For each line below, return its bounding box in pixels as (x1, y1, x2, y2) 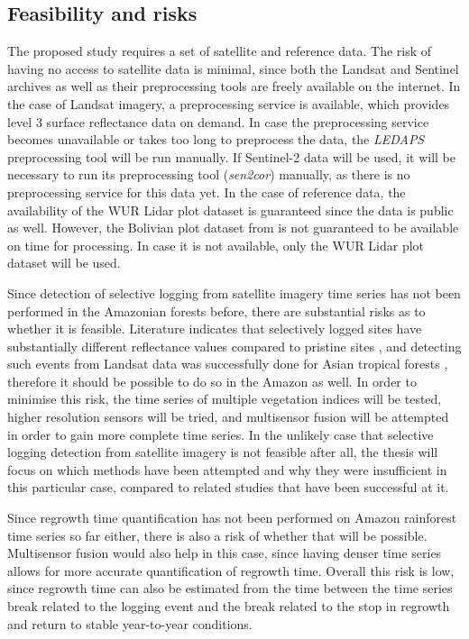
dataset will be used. (7, 253, 121, 272)
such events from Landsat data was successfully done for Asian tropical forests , (7, 354, 448, 373)
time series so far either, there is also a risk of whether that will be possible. (7, 525, 428, 544)
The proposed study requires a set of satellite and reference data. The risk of (7, 41, 432, 60)
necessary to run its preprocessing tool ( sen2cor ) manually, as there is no (7, 165, 410, 184)
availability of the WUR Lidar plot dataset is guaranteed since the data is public (7, 200, 454, 219)
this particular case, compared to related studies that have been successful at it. (7, 478, 449, 497)
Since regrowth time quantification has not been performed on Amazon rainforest (7, 508, 457, 527)
